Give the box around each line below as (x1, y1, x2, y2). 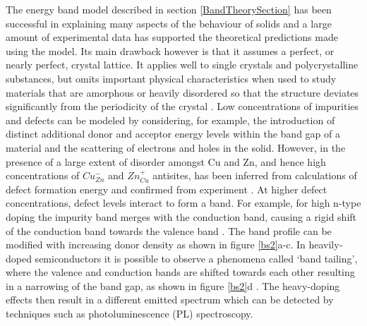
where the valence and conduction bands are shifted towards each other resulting (6, 265, 355, 279)
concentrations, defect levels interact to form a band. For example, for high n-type (6, 195, 361, 210)
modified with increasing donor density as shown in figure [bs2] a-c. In (6, 237, 306, 252)
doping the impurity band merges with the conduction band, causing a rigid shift (6, 209, 357, 224)
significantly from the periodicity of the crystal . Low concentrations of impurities (6, 99, 359, 114)
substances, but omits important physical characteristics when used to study (6, 71, 337, 85)
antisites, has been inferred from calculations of (152, 168, 357, 183)
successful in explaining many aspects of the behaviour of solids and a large (6, 16, 332, 30)
